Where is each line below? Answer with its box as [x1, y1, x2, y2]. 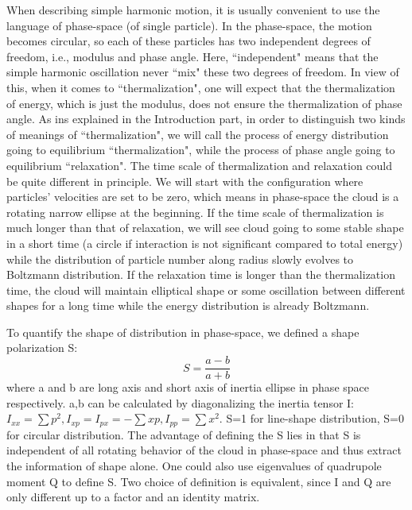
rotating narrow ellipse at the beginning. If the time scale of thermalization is [6, 203, 384, 220]
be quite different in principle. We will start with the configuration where [6, 172, 363, 189]
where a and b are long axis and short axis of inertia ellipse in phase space [6, 379, 369, 396]
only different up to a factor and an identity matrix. [6, 489, 260, 505]
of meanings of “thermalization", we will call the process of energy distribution [6, 126, 389, 142]
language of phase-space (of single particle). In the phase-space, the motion [6, 17, 372, 33]
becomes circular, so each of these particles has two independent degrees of [6, 33, 371, 49]
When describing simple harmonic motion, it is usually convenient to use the [6, 2, 380, 17]
